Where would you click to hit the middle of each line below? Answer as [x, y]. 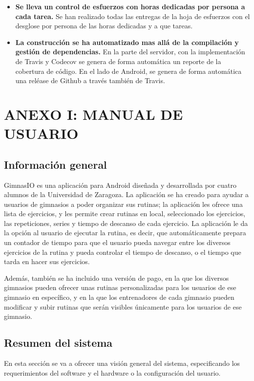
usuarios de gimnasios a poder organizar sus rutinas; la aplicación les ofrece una [123, 204]
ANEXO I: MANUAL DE [94, 114]
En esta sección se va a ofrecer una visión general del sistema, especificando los [122, 363]
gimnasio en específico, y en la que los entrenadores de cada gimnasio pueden [119, 297]
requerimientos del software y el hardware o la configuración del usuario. [112, 372]
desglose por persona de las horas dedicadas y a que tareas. [104, 26]
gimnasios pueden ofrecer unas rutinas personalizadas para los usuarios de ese [120, 287]
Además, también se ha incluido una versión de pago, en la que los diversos [116, 278]
